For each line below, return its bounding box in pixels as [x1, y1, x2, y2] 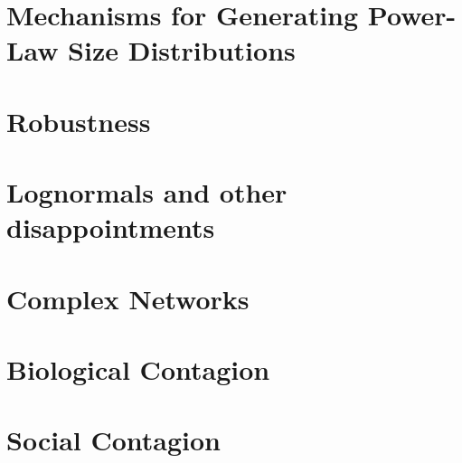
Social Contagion [6, 421, 221, 458]
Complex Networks [6, 279, 250, 317]
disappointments [6, 209, 215, 246]
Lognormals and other [6, 174, 288, 211]
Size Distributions [68, 32, 296, 69]
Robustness [6, 102, 151, 139]
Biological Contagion [6, 351, 270, 388]
